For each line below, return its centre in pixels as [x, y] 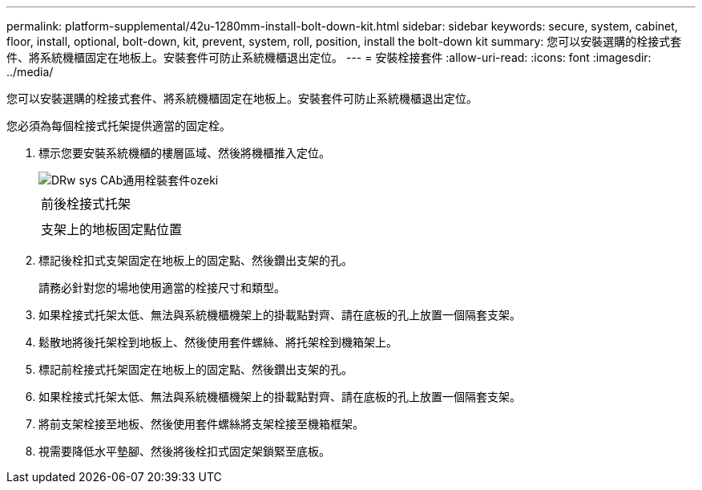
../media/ [30, 72]
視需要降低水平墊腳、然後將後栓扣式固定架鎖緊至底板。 [184, 451]
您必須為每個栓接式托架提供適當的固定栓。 [119, 126]
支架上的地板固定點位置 [112, 229]
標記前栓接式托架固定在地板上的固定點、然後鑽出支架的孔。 [196, 369]
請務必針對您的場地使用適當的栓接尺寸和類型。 [162, 288]
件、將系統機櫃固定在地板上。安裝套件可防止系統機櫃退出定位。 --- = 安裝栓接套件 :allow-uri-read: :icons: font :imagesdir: [329, 57]
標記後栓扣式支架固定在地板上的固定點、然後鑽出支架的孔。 [196, 260]
